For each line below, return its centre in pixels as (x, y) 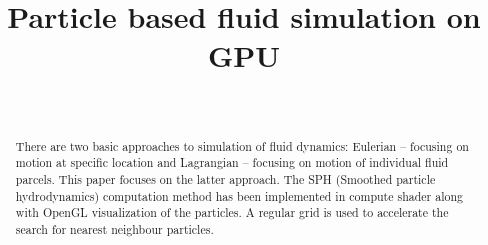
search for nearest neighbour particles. (114, 228)
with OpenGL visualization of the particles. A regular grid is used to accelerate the (232, 212)
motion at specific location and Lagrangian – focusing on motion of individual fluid (232, 162)
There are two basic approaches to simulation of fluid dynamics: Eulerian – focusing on (242, 145)
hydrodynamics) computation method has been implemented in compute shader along (239, 195)
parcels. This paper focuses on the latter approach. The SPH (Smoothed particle (225, 179)
